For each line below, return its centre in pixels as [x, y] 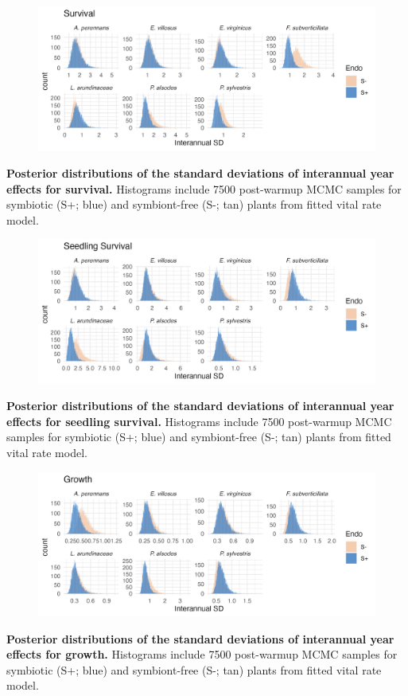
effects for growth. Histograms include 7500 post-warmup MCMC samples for [202, 654]
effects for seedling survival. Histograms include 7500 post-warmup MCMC [199, 421]
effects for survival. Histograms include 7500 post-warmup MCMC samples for [204, 188]
